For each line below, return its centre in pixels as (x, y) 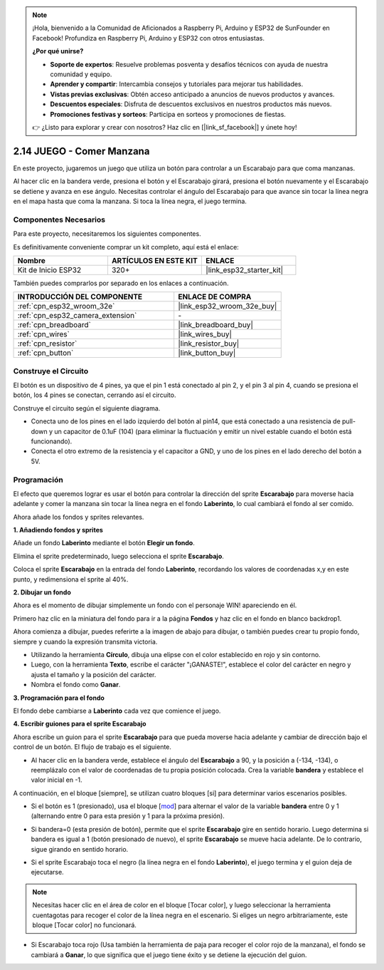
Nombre (32, 260)
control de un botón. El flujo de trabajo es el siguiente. (92, 747)
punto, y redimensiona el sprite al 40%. (71, 579)
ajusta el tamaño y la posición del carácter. (94, 674)
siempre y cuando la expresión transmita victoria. (85, 641)
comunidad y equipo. (81, 74)
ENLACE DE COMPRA (215, 297)
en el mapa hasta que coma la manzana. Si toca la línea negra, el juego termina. (130, 201)
